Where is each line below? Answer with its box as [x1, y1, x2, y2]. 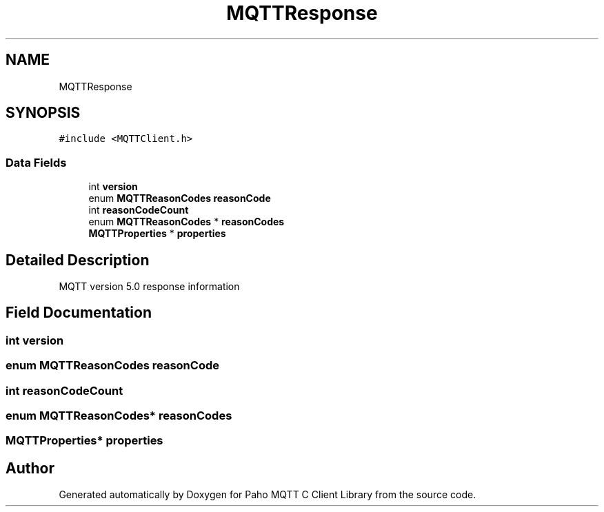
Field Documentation [6, 304, 152, 322]
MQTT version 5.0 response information [59, 280, 240, 293]
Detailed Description [6, 251, 150, 269]
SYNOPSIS [6, 104, 81, 122]
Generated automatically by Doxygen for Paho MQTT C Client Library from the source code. [59, 489, 476, 501]
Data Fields [6, 155, 67, 170]
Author [6, 459, 54, 477]
